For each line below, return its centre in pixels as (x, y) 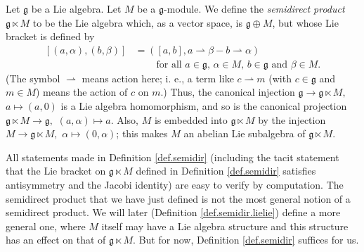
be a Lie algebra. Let (76, 8)
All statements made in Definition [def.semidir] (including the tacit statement (173, 157)
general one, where (46, 226)
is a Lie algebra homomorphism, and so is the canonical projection (204, 106)
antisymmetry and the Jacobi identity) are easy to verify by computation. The (175, 184)
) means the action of (82, 92)
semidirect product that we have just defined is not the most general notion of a (178, 198)
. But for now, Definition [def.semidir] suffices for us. (246, 240)
